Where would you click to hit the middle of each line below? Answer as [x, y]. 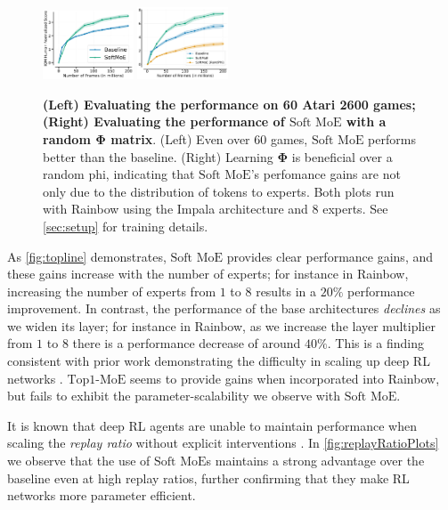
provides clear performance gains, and [330, 256]
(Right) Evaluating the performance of [164, 121]
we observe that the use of [79, 461]
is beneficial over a [342, 156]
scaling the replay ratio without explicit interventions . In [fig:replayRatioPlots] [223, 443]
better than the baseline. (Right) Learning [158, 156]
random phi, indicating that [119, 174]
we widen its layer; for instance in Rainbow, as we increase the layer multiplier [221, 325]
